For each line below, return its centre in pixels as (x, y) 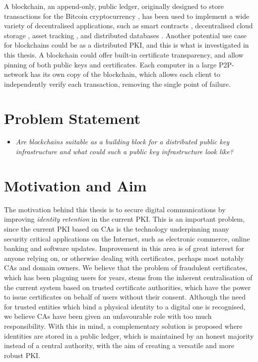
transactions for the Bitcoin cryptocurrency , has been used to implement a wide (127, 16)
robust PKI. (22, 355)
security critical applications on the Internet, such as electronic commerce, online (127, 238)
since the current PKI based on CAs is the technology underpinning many (117, 228)
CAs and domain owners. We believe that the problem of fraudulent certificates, (126, 268)
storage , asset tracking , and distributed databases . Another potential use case (125, 35)
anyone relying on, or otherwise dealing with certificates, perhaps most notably (124, 258)
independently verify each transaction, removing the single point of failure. (117, 84)
